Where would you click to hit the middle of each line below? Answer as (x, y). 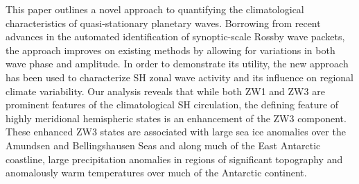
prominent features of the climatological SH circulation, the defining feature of (172, 104)
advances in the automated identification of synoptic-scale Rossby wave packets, (175, 36)
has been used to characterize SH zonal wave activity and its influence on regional (179, 77)
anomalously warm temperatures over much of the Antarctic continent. (156, 173)
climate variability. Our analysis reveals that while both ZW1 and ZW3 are (165, 91)
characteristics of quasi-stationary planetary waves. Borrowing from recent (163, 23)
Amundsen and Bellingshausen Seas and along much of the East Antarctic (163, 145)
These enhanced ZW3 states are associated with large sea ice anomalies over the (176, 132)
